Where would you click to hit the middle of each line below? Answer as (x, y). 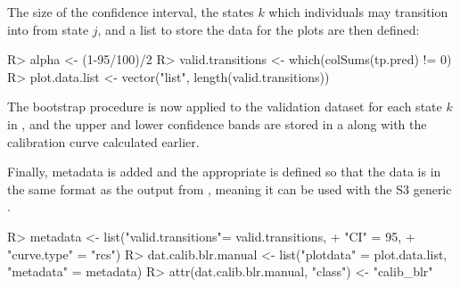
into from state (48, 29)
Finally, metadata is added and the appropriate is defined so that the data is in (224, 172)
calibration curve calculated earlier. (103, 141)
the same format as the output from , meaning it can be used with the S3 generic (230, 189)
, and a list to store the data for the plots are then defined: (259, 29)
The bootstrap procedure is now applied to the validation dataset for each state (225, 107)
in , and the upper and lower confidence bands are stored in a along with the (217, 123)
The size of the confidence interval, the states (131, 12)
